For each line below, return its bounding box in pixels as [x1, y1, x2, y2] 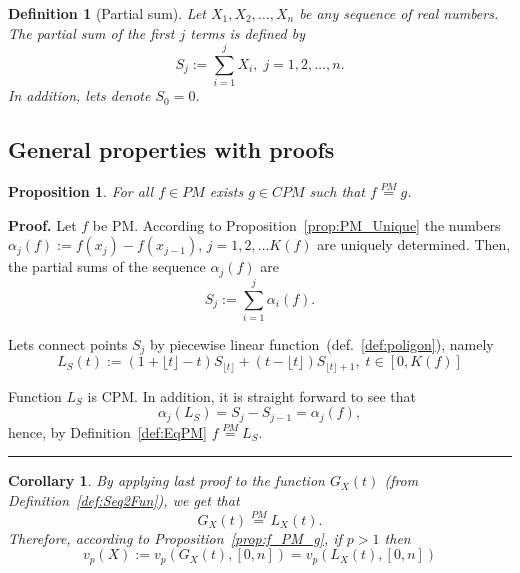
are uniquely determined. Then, [317, 234, 511, 255]
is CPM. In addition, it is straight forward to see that [87, 385, 417, 406]
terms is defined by [190, 22, 305, 43]
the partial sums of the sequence [8, 256, 206, 277]
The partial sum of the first [8, 22, 175, 43]
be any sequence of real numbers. [299, 3, 499, 23]
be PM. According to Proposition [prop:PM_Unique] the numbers [92, 214, 501, 235]
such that [309, 181, 365, 202]
